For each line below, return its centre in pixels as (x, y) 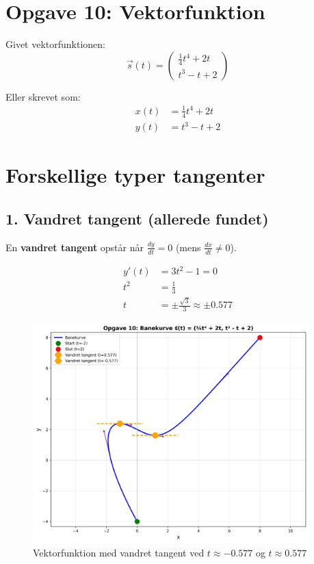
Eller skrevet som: (43, 96)
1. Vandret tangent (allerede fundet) (137, 218)
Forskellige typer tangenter (135, 175)
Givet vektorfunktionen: (56, 44)
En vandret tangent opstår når (75, 247)
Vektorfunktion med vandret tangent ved (119, 553)
